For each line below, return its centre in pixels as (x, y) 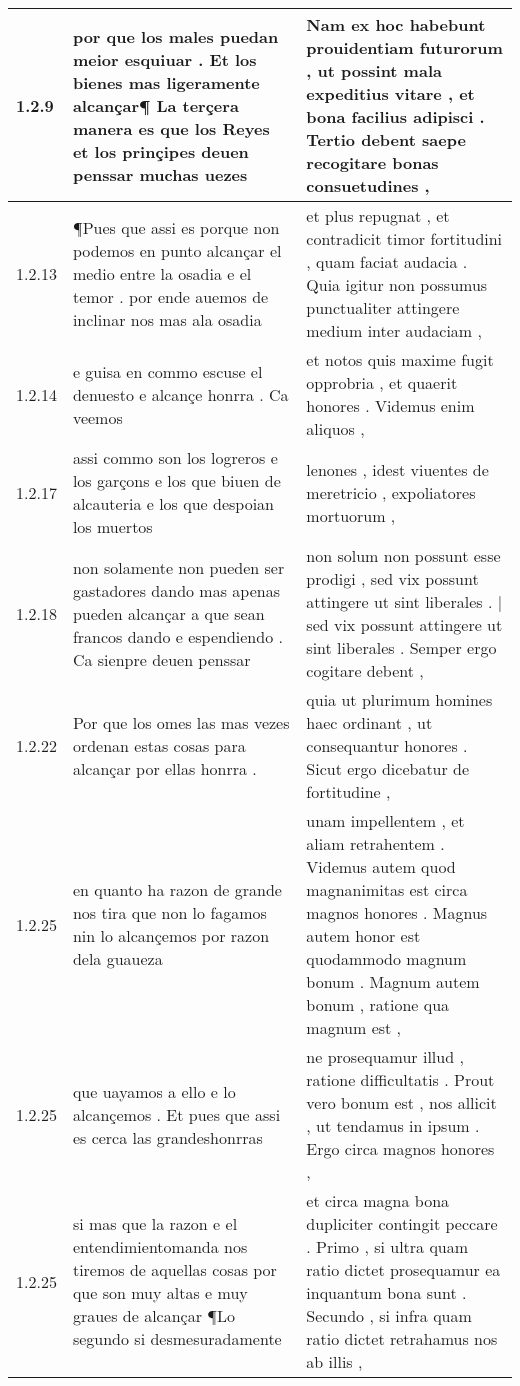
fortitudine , (348, 791)
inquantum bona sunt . (386, 1292)
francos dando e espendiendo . (177, 636)
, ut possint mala (374, 70)
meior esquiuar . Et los (164, 59)
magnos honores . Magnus (397, 912)
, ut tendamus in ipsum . (393, 1125)
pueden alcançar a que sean (168, 613)
